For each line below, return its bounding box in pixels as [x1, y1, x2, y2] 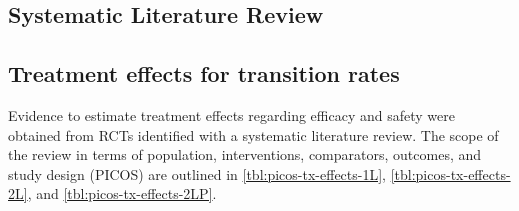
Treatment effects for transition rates [8, 58, 400, 89]
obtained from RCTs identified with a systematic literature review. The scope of [8, 124, 499, 145]
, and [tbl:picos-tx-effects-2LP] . [27, 183, 217, 204]
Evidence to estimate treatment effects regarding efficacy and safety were [8, 104, 455, 125]
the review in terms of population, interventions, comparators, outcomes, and [8, 144, 482, 165]
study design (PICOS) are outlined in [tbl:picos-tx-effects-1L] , [8, 163, 386, 184]
